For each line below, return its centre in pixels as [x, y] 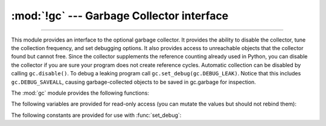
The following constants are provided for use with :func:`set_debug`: [96, 115]
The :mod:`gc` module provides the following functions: [80, 93]
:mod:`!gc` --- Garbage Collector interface [120, 16]
